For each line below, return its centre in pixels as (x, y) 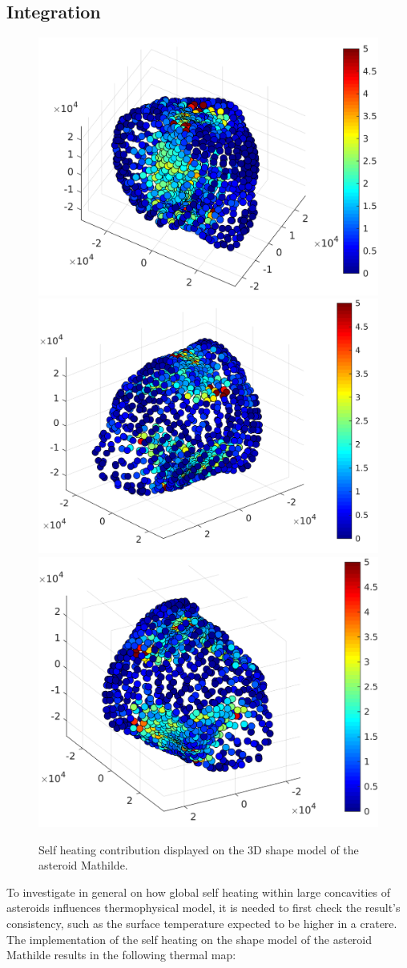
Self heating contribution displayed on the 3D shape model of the (199, 849)
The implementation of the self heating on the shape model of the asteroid (189, 939)
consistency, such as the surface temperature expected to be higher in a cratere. (202, 924)
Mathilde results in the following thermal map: (121, 955)
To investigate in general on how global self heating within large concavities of (199, 892)
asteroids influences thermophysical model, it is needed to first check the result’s (203, 908)
